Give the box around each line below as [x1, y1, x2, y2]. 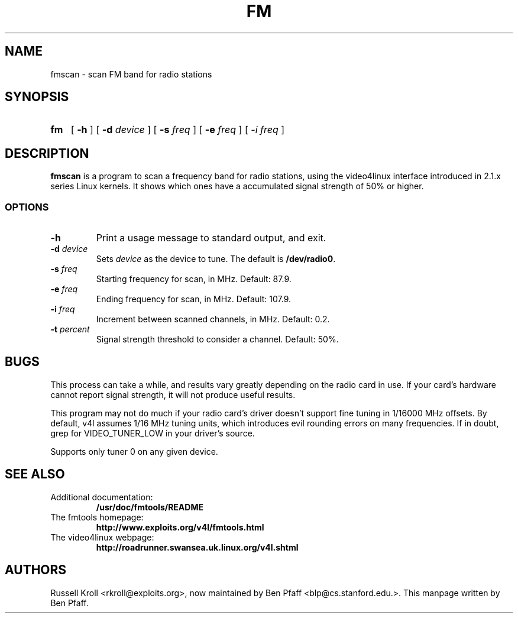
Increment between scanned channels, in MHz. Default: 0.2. [96, 314, 330, 325]
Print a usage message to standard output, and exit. [96, 232, 326, 244]
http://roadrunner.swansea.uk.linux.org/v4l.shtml [96, 542, 299, 552]
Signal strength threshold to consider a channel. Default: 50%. [96, 334, 339, 345]
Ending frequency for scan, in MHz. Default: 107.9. [96, 294, 292, 305]
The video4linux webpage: [50, 532, 154, 542]
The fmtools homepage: [50, 512, 144, 522]
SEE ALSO [5, 467, 65, 482]
